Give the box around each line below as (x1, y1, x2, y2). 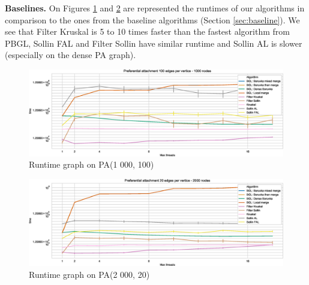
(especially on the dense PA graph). (5, 48, 136, 61)
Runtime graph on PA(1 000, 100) (29, 158, 154, 171)
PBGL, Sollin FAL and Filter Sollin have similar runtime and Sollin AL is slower (5, 37, 302, 49)
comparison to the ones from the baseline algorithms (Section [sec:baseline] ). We (5, 13, 300, 26)
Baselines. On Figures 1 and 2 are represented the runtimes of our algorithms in (5, 2, 305, 14)
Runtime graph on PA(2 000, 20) (29, 268, 150, 280)
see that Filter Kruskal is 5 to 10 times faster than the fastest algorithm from (5, 25, 290, 38)
